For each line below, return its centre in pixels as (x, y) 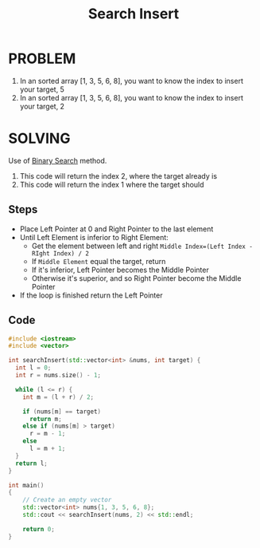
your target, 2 (42, 106)
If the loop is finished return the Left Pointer (91, 295)
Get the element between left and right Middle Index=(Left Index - (142, 246)
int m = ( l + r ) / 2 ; (58, 397)
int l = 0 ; (33, 368)
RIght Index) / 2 (60, 253)
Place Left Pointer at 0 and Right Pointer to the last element (116, 229)
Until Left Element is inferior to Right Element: (94, 237)
